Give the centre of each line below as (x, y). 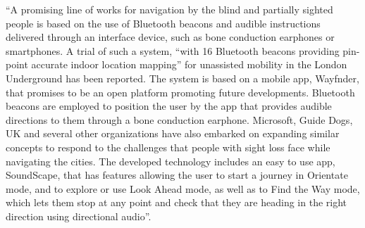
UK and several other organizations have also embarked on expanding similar (173, 133)
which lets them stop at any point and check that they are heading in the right (177, 202)
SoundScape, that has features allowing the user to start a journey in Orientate (177, 175)
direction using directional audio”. (79, 216)
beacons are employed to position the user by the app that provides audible (169, 106)
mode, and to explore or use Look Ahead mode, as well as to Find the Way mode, (183, 188)
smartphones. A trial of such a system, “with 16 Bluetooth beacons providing (173, 50)
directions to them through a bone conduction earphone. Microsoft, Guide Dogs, (179, 119)
